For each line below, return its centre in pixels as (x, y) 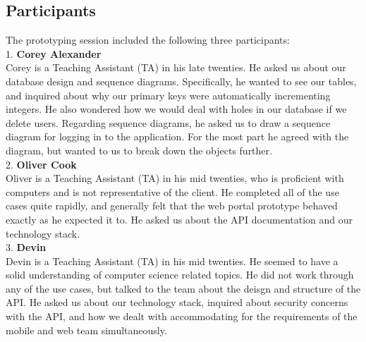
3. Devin (26, 247)
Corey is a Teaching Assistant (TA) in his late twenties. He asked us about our (176, 67)
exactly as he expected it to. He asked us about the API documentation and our (179, 219)
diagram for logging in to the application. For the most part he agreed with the (177, 136)
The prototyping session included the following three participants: (148, 40)
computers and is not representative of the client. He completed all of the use (172, 191)
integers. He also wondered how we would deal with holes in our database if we (176, 109)
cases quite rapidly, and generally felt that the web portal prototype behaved (172, 206)
